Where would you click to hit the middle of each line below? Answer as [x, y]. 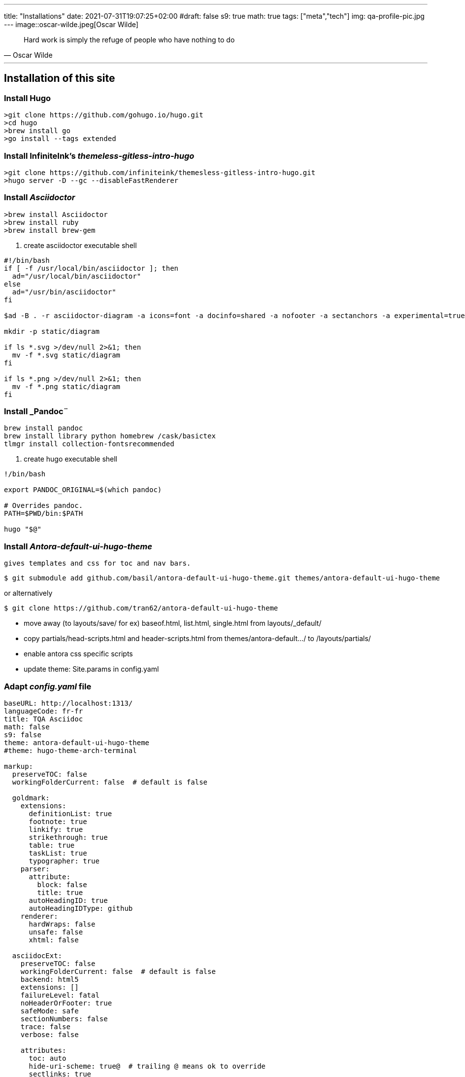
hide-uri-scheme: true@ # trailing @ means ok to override [147, 1066]
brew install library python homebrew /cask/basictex [110, 436]
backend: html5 [50, 979]
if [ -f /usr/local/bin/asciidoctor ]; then [91, 268]
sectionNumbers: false [64, 1019]
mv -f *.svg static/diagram [66, 355]
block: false [62, 884]
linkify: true [56, 829]
